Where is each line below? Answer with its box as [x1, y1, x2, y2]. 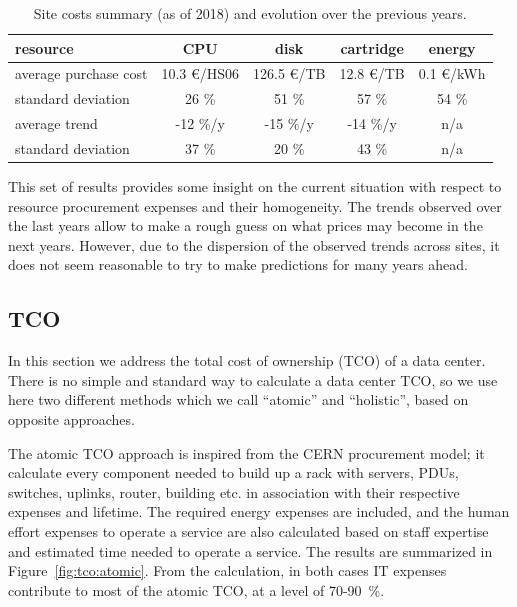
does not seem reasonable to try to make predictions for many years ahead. [8, 254, 468, 275]
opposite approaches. [8, 409, 135, 430]
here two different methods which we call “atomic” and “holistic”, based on [8, 389, 469, 410]
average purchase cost [15, 63, 148, 84]
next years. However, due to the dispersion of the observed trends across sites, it [8, 234, 500, 255]
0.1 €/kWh [418, 63, 486, 84]
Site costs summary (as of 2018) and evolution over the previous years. [33, 3, 467, 23]
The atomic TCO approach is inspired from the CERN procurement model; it [8, 442, 485, 463]
